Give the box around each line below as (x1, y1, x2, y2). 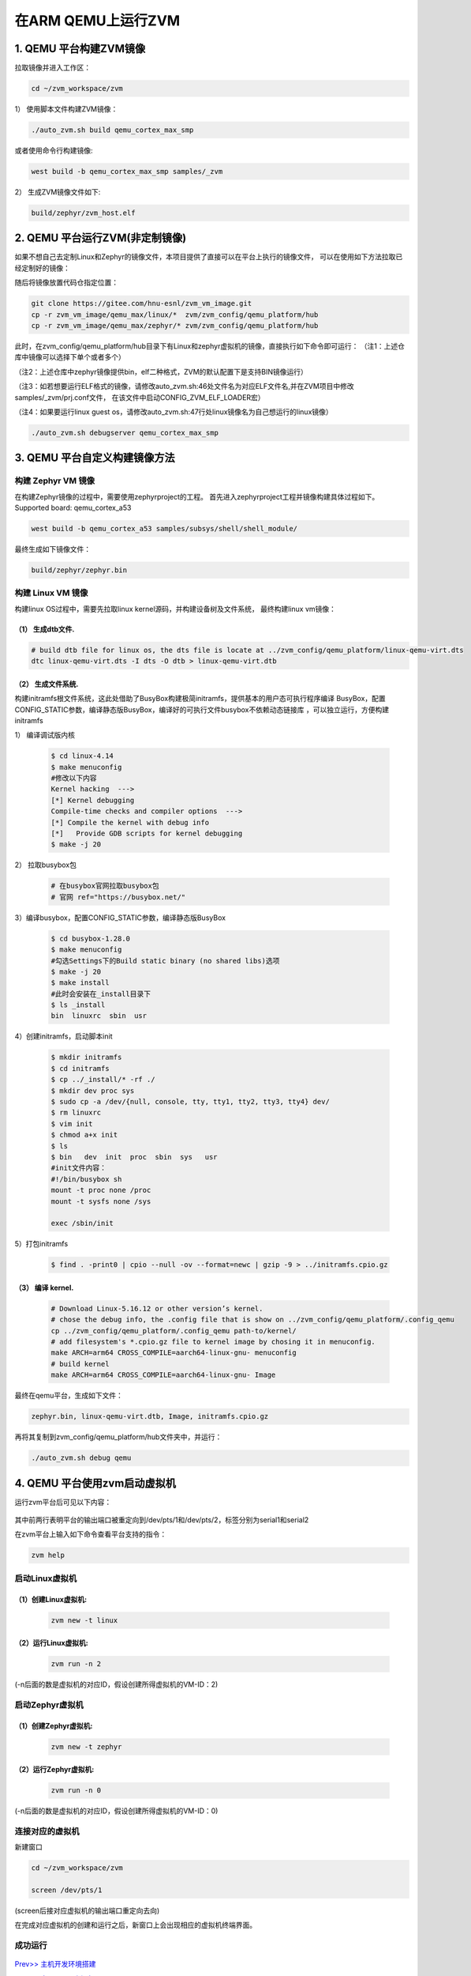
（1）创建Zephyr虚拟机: (14, 1721, 93, 1730)
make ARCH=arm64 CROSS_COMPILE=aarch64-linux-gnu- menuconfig (50, 1348, 297, 1357)
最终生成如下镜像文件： (14, 545, 91, 554)
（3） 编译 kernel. (14, 1283, 74, 1292)
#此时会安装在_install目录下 (50, 989, 151, 998)
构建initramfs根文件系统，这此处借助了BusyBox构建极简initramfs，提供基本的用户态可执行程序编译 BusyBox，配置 (14, 694, 386, 703)
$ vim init (50, 1119, 93, 1128)
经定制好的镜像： (14, 263, 70, 273)
